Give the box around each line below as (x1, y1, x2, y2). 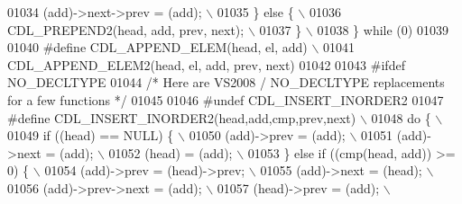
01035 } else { (217, 3, 294, 21)
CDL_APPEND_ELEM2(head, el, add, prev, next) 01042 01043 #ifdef (7, 55, 405, 74)
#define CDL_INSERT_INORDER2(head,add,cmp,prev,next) (7, 108, 356, 127)
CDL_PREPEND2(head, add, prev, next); (7, 20, 245, 39)
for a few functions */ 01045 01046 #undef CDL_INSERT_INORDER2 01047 (7, 90, 444, 109)
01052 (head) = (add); (108, 143, 233, 162)
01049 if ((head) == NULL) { (7, 126, 174, 145)
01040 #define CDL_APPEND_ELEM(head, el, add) (7, 38, 308, 57)
